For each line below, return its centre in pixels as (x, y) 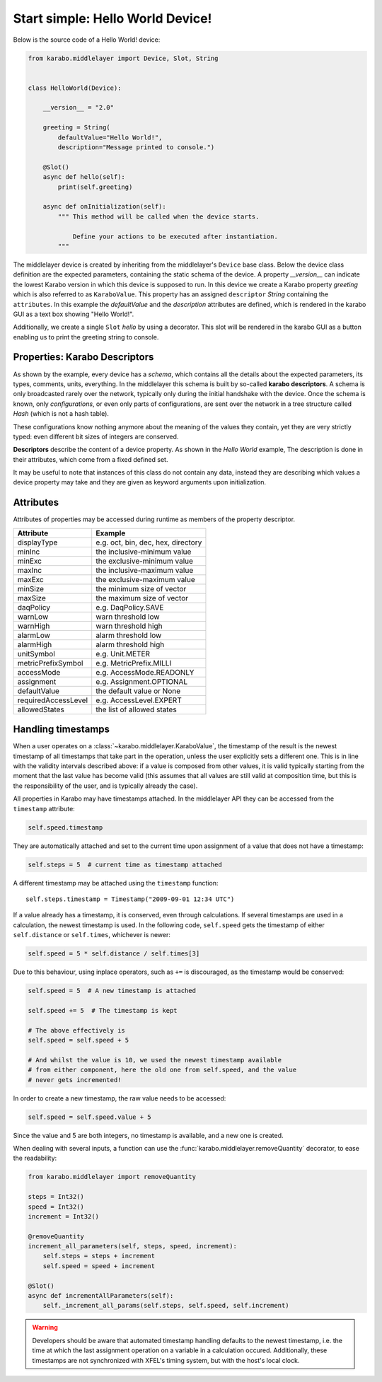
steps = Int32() (56, 1197)
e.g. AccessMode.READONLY (145, 672)
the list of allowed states (136, 709)
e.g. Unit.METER (123, 654)
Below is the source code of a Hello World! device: (87, 40)
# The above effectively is (76, 1030)
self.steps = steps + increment (99, 1256)
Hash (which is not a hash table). (61, 414)
